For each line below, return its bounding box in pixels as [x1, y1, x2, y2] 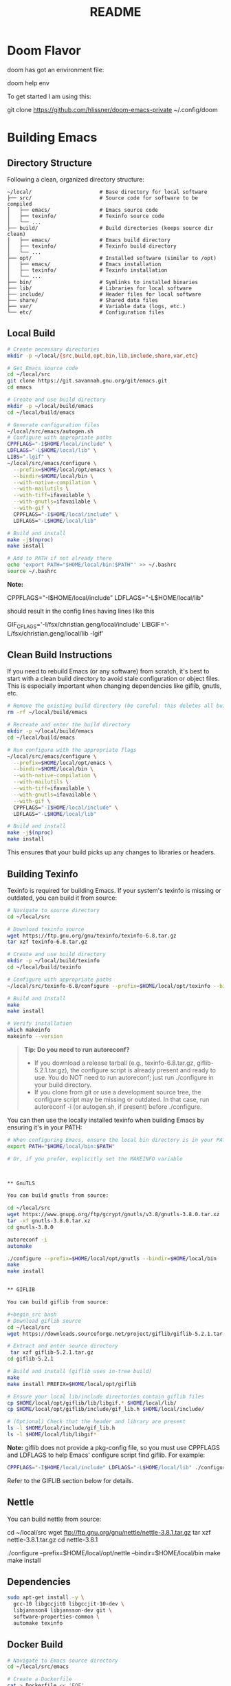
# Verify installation [7, 1020, 72, 1027]
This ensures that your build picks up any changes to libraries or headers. [7, 848, 216, 856]
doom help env [7, 78, 49, 87]
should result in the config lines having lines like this [7, 607, 155, 615]
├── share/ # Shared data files [7, 296, 158, 303]
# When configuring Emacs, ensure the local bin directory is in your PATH [7, 1136, 229, 1143]
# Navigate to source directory [7, 907, 100, 914]
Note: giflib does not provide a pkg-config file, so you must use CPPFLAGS [7, 1443, 220, 1451]
